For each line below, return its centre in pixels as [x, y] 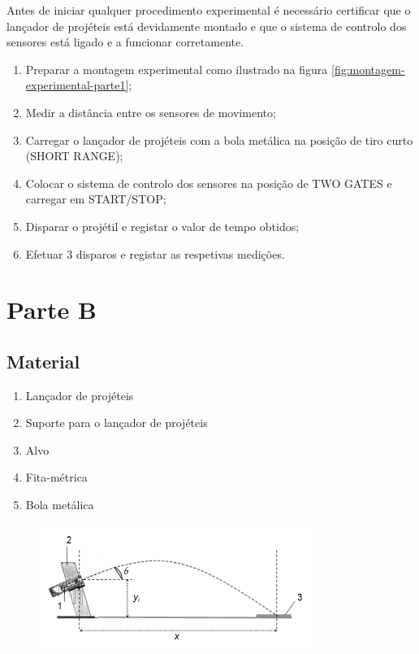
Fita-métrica [56, 477]
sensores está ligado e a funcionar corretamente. [125, 42]
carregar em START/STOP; [96, 199]
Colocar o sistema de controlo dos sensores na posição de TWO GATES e [209, 183]
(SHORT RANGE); [74, 156]
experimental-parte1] [77, 85]
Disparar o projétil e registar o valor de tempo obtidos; [162, 226]
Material [43, 361]
